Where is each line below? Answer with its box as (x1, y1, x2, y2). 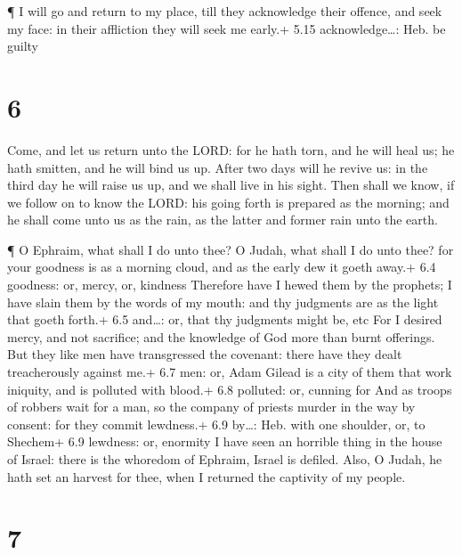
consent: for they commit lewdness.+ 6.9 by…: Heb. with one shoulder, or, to (7, 414, 426, 433)
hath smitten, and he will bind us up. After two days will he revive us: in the (7, 158, 428, 176)
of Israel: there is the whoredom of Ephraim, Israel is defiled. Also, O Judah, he (7, 450, 442, 468)
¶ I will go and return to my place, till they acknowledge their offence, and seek (7, 2, 442, 20)
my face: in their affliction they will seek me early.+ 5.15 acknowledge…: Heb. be (7, 19, 446, 37)
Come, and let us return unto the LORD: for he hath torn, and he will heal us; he (7, 140, 455, 159)
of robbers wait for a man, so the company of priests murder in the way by (7, 397, 416, 416)
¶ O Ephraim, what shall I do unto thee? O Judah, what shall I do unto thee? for (7, 240, 454, 258)
